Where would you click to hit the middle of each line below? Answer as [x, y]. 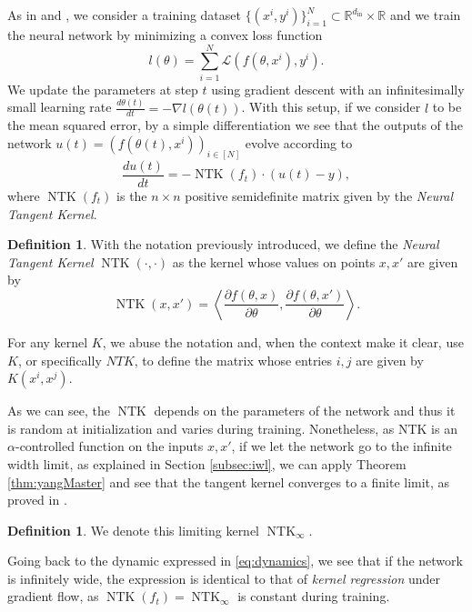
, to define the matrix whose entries [233, 360]
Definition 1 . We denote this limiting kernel [134, 530]
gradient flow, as [53, 596]
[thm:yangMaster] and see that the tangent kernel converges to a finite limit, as [229, 482]
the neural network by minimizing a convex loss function [165, 35]
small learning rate [60, 107]
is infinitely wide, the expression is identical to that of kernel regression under [224, 578]
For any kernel [48, 341]
